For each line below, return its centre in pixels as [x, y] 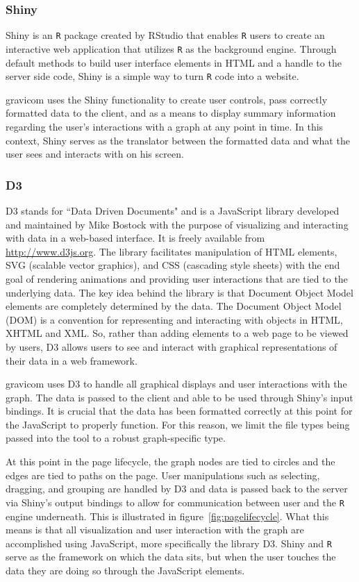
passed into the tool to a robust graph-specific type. [116, 438]
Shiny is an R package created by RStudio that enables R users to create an [165, 35]
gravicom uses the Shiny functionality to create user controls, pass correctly [167, 99]
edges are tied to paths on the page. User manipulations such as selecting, [163, 475]
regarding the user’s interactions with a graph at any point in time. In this [165, 126]
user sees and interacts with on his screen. [95, 154]
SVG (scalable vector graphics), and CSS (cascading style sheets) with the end [173, 265]
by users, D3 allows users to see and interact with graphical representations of [172, 346]
